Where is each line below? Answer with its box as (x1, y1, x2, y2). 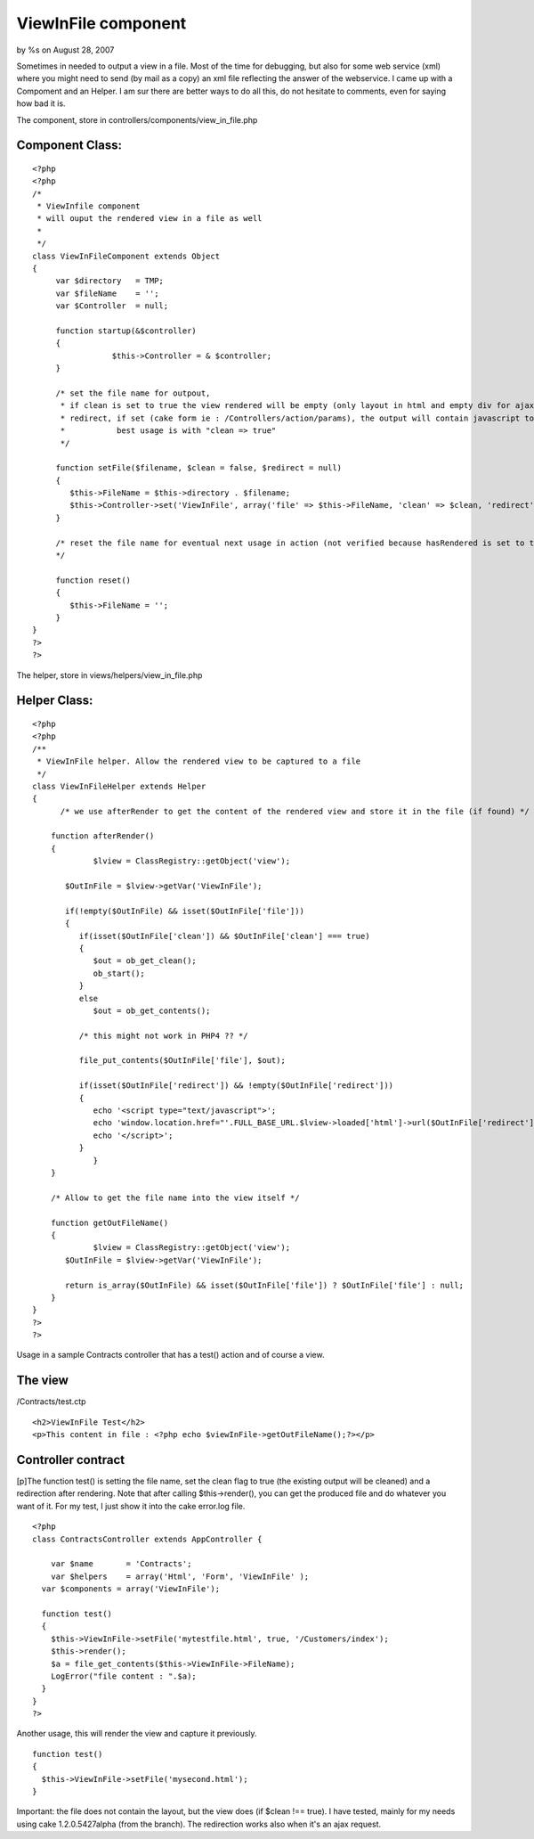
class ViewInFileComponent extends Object (32, 250, 221, 261)
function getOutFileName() (50, 1217, 169, 1228)
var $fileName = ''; (55, 288, 159, 298)
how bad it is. (16, 98, 66, 109)
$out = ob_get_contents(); (93, 1005, 211, 1016)
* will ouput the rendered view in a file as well (36, 214, 263, 224)
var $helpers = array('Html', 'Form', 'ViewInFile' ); (50, 1571, 310, 1582)
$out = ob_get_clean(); (93, 956, 198, 966)
